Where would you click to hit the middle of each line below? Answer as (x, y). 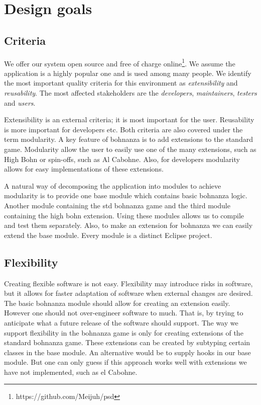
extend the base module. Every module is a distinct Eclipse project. (108, 235)
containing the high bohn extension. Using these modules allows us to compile (124, 215)
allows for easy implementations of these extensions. (84, 169)
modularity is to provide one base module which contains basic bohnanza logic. (126, 195)
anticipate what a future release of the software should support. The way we (121, 322)
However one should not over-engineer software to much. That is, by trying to (124, 313)
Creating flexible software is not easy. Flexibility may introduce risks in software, (128, 283)
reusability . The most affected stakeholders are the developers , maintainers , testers (130, 93)
